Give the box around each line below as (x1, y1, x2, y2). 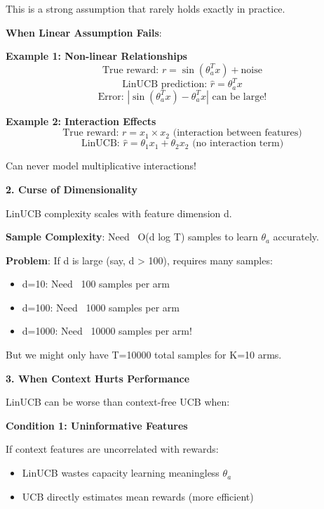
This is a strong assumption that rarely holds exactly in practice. (6, 1, 285, 15)
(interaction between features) (173, 128, 302, 138)
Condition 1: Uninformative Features (6, 418, 188, 432)
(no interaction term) (192, 138, 284, 149)
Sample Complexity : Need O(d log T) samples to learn (6, 229, 258, 244)
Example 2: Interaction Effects (6, 113, 156, 128)
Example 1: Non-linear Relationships (6, 49, 187, 63)
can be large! (212, 91, 267, 102)
